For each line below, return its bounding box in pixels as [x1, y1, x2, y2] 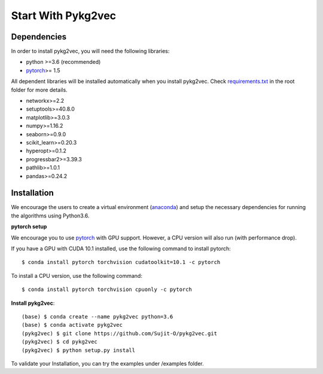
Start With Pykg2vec [11, 9, 117, 22]
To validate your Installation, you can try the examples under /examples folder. [11, 360, 204, 367]
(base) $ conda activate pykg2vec [22, 321, 123, 329]
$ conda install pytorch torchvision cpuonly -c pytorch [22, 286, 193, 293]
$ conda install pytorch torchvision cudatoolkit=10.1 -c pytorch [22, 259, 221, 266]
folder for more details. [11, 86, 68, 93]
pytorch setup [11, 223, 47, 230]
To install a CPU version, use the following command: [11, 272, 143, 279]
